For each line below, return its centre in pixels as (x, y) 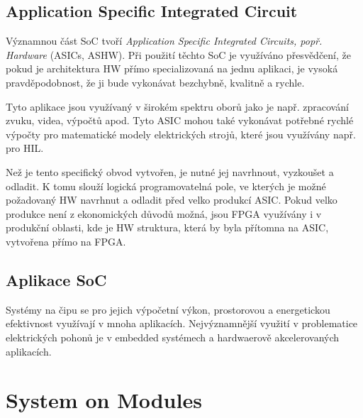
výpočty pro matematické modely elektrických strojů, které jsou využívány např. (181, 134)
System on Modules (104, 400)
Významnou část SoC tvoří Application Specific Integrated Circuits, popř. (164, 41)
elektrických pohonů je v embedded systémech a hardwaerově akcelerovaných (173, 337)
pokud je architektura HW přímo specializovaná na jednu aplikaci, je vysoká (172, 68)
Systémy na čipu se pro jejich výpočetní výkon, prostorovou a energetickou (168, 309)
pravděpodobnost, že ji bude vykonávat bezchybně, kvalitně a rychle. (155, 82)
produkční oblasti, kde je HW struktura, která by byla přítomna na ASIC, (167, 227)
